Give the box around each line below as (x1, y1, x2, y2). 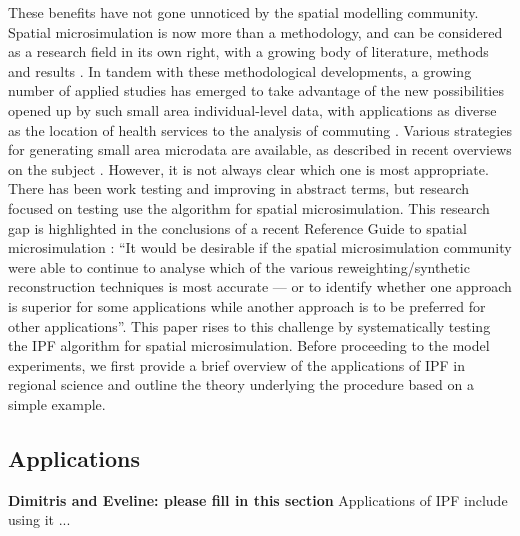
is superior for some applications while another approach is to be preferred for (8, 295, 486, 316)
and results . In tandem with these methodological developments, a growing (8, 60, 472, 81)
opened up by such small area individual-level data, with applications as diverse (8, 99, 497, 120)
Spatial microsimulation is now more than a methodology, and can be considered (8, 21, 503, 42)
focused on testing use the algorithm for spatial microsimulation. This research (8, 197, 490, 218)
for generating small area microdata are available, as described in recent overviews (8, 139, 512, 160)
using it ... (8, 509, 71, 530)
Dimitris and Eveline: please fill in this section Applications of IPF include (8, 489, 508, 510)
